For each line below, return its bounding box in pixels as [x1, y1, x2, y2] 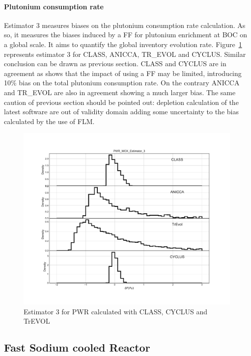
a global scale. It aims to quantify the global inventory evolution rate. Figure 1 [4, 39, 242, 49]
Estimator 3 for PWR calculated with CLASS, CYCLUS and [24, 306, 208, 316]
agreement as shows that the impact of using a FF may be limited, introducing [4, 68, 242, 78]
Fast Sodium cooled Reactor [4, 340, 150, 355]
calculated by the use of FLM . [4, 116, 95, 126]
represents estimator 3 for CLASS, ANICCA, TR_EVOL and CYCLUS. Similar [4, 49, 246, 59]
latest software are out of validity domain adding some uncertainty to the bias [4, 106, 239, 117]
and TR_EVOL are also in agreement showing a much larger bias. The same [4, 87, 236, 97]
